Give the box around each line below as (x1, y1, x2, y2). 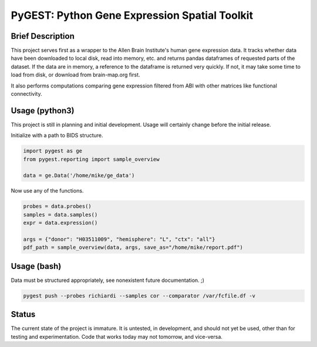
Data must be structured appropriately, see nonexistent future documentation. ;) (11, 277, 205, 284)
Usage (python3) (11, 106, 75, 116)
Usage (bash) (11, 261, 62, 271)
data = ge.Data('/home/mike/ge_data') (23, 172, 135, 179)
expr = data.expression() (23, 220, 98, 226)
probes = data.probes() (23, 203, 92, 210)
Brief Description (11, 31, 75, 41)
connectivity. (11, 90, 42, 97)
